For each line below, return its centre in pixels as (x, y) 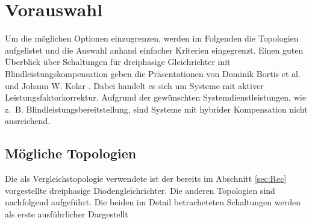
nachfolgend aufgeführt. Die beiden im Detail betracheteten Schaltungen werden (153, 202)
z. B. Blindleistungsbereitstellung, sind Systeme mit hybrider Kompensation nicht (156, 109)
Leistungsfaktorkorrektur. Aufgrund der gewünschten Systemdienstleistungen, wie (155, 97)
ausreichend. (28, 121)
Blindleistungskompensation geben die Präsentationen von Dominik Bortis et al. (153, 73)
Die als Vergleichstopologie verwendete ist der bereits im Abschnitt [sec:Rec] (146, 179)
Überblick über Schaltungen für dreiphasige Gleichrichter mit (118, 62)
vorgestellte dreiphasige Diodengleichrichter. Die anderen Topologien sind (140, 190)
